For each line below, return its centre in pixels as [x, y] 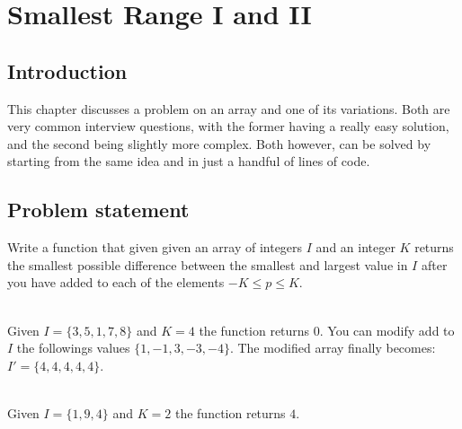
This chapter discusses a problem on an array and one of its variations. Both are [229, 108]
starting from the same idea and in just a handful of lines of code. [189, 161]
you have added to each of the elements [116, 282]
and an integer [355, 247]
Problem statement [98, 210]
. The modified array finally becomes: [333, 348]
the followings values [73, 348]
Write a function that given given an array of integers [155, 247]
